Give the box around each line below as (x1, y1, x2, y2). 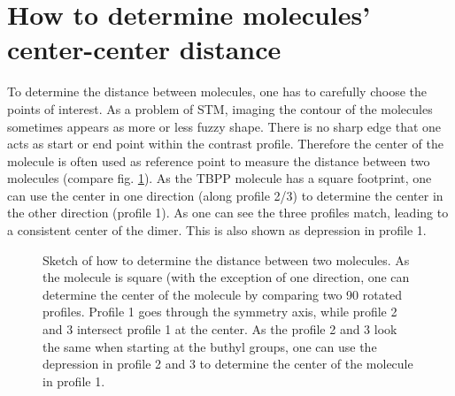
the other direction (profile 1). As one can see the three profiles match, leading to (7, 203, 449, 222)
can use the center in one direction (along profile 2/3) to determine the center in (7, 186, 443, 204)
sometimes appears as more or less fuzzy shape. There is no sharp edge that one (7, 117, 442, 135)
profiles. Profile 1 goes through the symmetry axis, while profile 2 (42, 302, 397, 321)
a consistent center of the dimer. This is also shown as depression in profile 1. (7, 221, 427, 240)
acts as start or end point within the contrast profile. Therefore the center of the (7, 134, 443, 153)
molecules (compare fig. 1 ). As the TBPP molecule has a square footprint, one (7, 169, 432, 187)
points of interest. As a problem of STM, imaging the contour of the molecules (7, 99, 433, 118)
